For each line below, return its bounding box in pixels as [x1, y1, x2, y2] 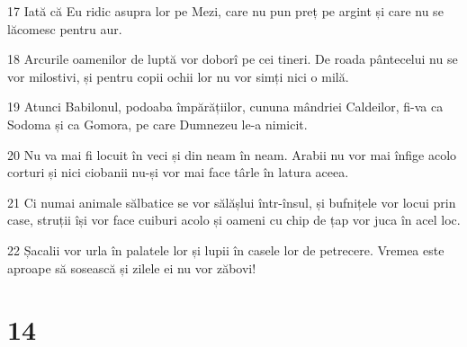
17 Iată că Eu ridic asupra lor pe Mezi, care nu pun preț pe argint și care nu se [7, 2, 444, 20]
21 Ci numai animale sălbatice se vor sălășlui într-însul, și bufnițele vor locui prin [7, 192, 456, 211]
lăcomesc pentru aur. [7, 19, 122, 38]
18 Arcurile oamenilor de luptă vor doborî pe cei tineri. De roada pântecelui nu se [7, 49, 458, 68]
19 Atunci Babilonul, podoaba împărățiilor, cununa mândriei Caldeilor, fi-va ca [7, 97, 444, 116]
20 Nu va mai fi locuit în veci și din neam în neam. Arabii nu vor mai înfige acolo [7, 145, 457, 164]
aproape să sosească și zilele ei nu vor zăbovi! [7, 258, 256, 277]
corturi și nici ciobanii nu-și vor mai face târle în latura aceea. [7, 163, 349, 182]
